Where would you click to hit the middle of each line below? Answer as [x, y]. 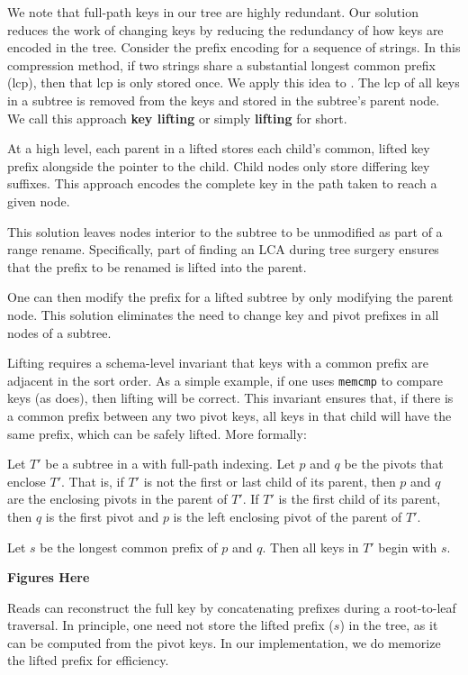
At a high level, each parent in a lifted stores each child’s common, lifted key [219, 148]
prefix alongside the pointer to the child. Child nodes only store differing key [219, 165]
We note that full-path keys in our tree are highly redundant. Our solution [213, 12]
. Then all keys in [310, 547]
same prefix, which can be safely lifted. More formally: [157, 433]
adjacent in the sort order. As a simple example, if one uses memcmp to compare [225, 380]
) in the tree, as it [389, 625]
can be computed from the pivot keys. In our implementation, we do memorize [224, 642]
